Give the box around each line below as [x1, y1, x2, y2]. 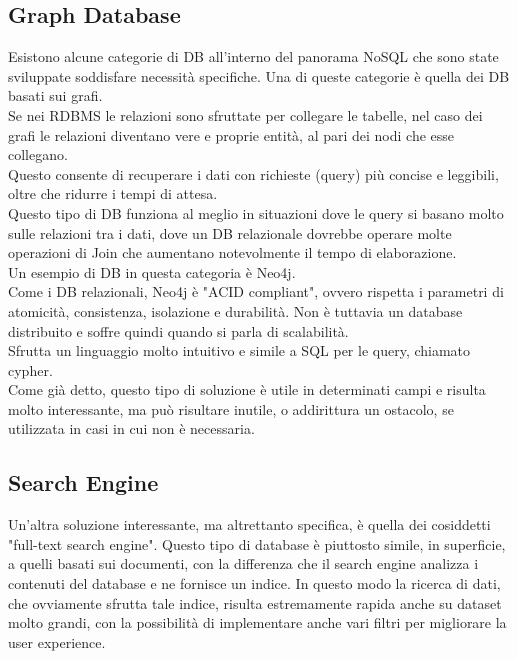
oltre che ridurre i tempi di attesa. [8, 183, 218, 204]
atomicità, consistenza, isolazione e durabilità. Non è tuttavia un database [8, 300, 463, 321]
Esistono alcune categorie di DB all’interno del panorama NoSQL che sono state [8, 46, 499, 67]
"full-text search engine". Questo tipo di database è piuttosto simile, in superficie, [8, 533, 506, 554]
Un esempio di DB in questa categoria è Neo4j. [8, 261, 296, 282]
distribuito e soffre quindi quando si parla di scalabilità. [8, 320, 349, 341]
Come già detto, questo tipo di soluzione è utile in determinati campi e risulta [8, 379, 486, 400]
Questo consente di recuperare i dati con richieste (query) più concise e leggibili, [8, 163, 499, 184]
